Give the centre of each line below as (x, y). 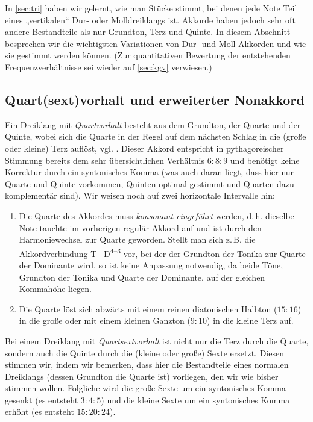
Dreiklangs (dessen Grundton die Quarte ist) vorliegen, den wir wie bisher (142, 376)
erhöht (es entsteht (40, 411)
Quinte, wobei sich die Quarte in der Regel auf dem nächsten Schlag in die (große (156, 136)
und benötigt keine (265, 160)
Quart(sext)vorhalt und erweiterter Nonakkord (155, 99)
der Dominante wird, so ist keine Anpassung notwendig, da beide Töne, (151, 265)
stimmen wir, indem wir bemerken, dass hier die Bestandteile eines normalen (147, 365)
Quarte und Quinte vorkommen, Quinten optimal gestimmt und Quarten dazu (150, 183)
